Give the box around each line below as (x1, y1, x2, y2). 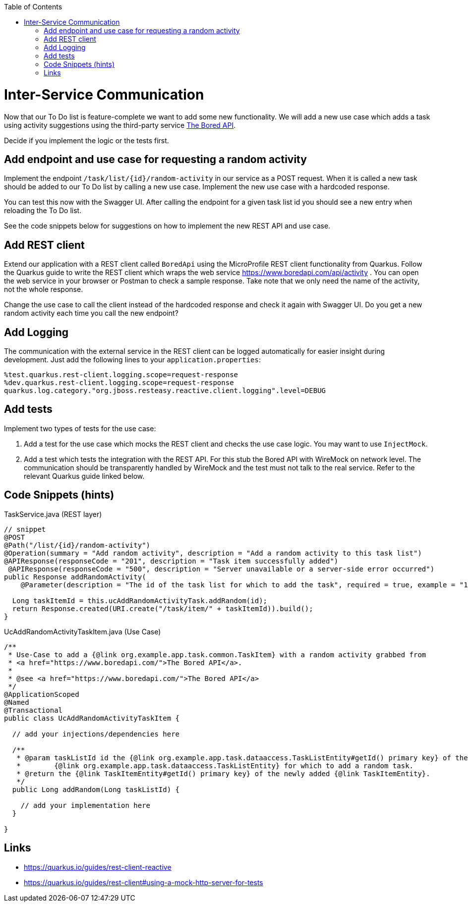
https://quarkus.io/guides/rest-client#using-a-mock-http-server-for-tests (24, 878, 263, 887)
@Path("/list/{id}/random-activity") (4, 541, 151, 549)
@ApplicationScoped (4, 690, 79, 698)
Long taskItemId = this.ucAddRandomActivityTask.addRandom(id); (12, 596, 268, 605)
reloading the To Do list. (4, 206, 82, 215)
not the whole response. (4, 285, 83, 294)
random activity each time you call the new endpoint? (4, 309, 178, 318)
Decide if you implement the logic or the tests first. (4, 136, 169, 145)
